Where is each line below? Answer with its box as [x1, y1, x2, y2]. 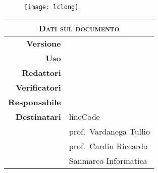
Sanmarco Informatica [69, 155, 147, 167]
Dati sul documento [38, 22, 120, 34]
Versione [26, 37, 61, 50]
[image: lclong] [24, 4, 79, 11]
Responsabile [8, 96, 61, 108]
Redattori [22, 67, 61, 79]
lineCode [69, 111, 100, 123]
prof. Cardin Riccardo [69, 140, 148, 152]
